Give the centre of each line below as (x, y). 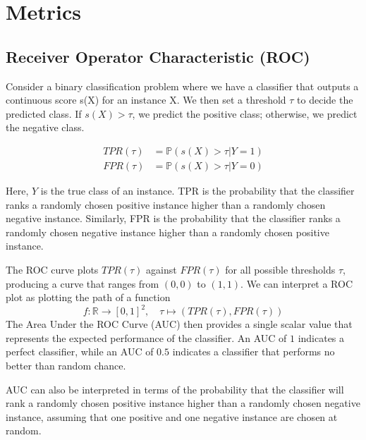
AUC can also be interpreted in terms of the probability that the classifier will (175, 389)
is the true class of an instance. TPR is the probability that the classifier (197, 191)
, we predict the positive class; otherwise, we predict (245, 113)
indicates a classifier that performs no (254, 352)
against (161, 269)
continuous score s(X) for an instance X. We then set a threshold (146, 100)
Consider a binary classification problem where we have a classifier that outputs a (182, 86)
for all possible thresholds (280, 269)
